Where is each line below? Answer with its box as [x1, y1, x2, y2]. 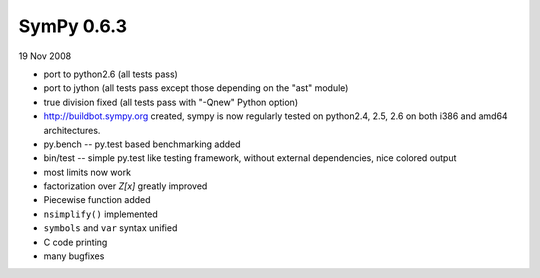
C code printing [43, 236, 108, 248]
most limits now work [43, 166, 132, 178]
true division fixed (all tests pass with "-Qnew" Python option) [43, 96, 299, 108]
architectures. [43, 124, 101, 136]
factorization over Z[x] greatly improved [43, 180, 208, 192]
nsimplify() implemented [43, 208, 159, 220]
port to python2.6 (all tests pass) [43, 68, 179, 80]
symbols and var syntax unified [43, 222, 178, 234]
